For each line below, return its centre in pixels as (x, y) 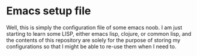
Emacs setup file (49, 11)
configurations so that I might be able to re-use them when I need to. (91, 46)
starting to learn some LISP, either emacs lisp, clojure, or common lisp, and (99, 33)
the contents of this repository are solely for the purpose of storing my (93, 40)
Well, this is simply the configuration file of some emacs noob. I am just (94, 27)
